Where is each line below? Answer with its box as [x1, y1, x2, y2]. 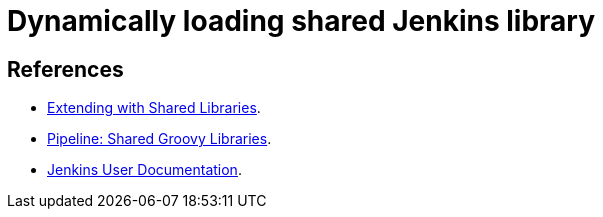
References [7, 56, 124, 82]
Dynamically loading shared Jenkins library [7, 4, 596, 38]
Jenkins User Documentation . [47, 161, 242, 179]
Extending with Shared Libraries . [47, 99, 261, 117]
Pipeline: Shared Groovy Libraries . [47, 130, 272, 148]
